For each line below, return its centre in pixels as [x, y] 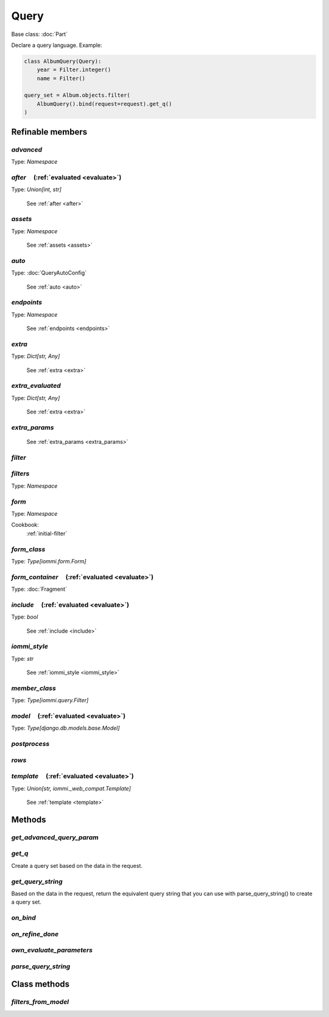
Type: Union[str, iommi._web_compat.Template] [71, 788]
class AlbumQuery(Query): [63, 61]
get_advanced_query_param [55, 837]
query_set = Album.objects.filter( [77, 95]
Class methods [41, 984]
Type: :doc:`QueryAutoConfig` [49, 273]
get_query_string [37, 881]
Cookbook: [25, 525]
